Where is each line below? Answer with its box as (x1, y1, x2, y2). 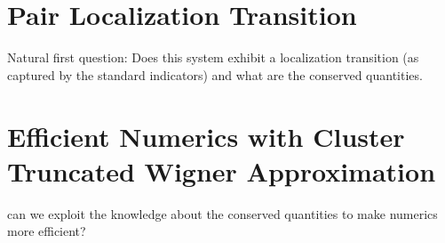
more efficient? (7, 222, 86, 240)
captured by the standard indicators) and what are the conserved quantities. (7, 65, 423, 84)
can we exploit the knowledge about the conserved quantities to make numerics (7, 204, 438, 223)
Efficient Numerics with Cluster (7, 117, 405, 154)
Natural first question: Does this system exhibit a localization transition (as (7, 48, 419, 67)
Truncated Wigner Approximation (7, 152, 436, 189)
